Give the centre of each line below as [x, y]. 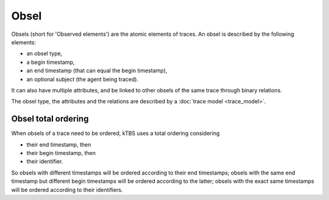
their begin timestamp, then [61, 153]
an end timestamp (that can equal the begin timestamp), [97, 71]
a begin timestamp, [51, 62]
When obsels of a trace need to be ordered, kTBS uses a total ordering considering [115, 133]
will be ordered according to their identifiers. [67, 190]
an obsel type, [44, 53]
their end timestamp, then [59, 144]
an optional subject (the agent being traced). [83, 79]
